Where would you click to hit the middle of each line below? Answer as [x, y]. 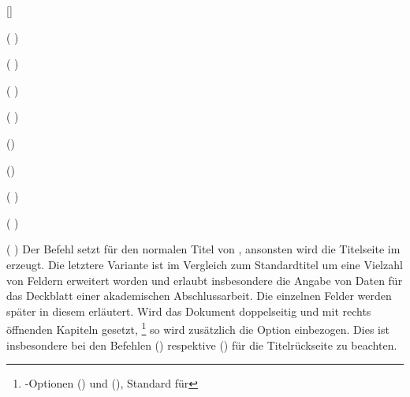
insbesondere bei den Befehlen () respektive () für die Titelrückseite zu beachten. [202, 345]
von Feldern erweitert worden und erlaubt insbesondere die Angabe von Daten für [205, 280]
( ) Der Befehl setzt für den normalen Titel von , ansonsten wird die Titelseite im [203, 249]
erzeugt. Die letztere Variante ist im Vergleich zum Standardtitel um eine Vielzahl [205, 264]
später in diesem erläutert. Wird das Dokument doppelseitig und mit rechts [189, 311]
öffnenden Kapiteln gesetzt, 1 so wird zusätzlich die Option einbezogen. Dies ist [198, 328]
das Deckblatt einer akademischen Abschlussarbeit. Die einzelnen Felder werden [199, 296]
